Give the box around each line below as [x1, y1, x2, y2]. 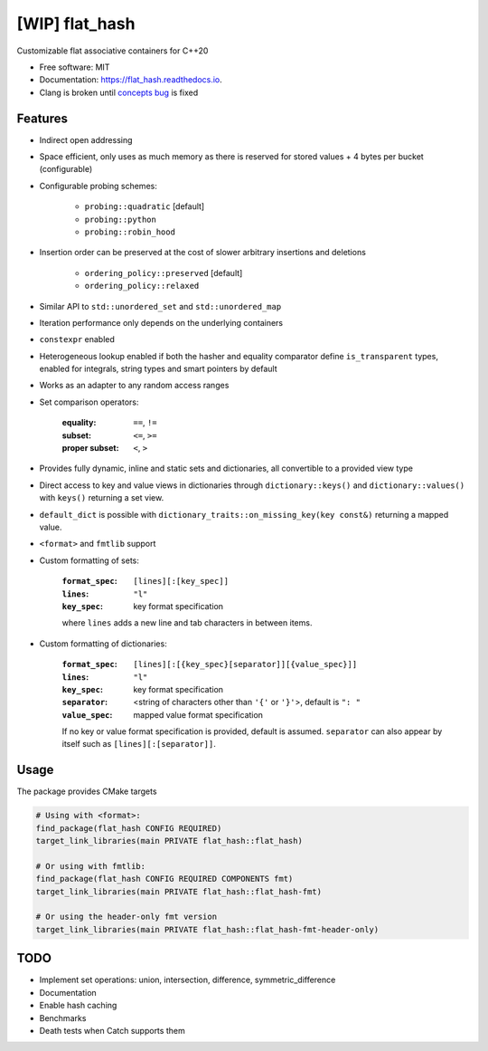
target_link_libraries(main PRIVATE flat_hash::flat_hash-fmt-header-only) [35, 924, 380, 934]
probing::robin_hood [84, 226, 176, 237]
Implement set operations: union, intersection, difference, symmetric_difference [39, 974, 336, 986]
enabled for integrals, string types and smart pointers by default [39, 363, 277, 375]
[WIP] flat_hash [16, 14, 136, 33]
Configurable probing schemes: [39, 180, 157, 191]
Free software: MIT [39, 62, 110, 72]
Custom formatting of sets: [39, 555, 139, 566]
